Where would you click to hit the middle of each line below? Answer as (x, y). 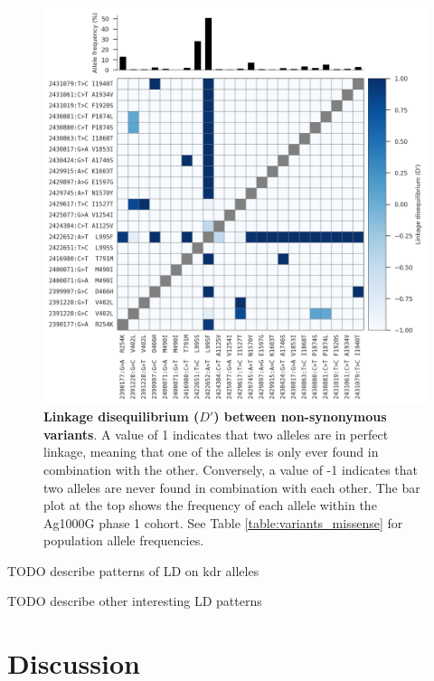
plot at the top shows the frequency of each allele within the (210, 505)
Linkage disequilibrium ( (122, 416)
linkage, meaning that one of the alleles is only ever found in (211, 452)
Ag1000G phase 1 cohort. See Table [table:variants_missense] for (223, 522)
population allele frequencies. (124, 540)
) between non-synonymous (300, 416)
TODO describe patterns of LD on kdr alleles (133, 570)
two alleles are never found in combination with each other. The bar (232, 487)
